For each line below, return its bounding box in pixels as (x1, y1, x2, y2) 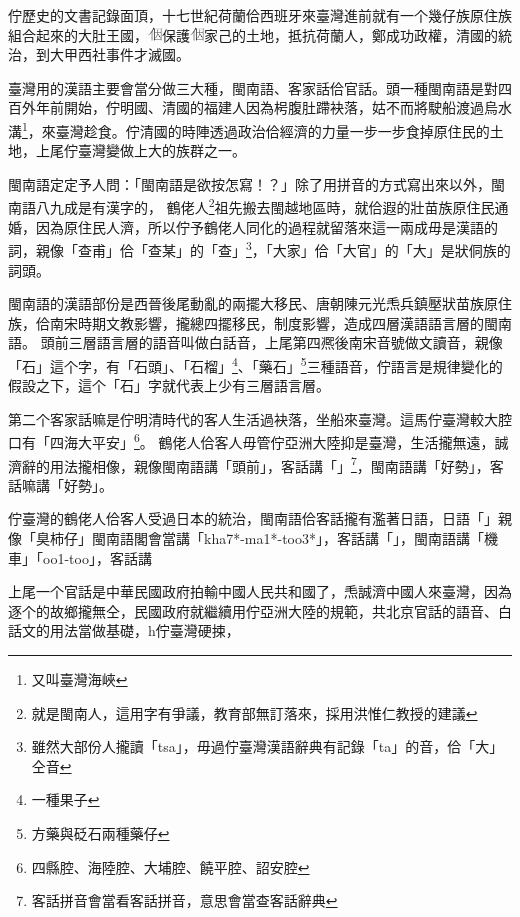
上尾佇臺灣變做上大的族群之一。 (35, 140, 246, 161)
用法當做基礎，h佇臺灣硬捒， (49, 620, 240, 641)
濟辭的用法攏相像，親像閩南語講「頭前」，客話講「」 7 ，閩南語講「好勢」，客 (8, 452, 504, 476)
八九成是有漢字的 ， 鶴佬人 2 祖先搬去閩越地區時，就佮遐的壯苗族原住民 (35, 194, 495, 218)
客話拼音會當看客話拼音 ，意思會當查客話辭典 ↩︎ (31, 890, 338, 911)
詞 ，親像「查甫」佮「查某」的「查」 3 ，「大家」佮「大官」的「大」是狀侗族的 (8, 237, 511, 260)
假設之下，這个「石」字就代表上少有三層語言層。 (8, 375, 330, 396)
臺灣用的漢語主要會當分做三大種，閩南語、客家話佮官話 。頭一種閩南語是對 (8, 77, 498, 98)
